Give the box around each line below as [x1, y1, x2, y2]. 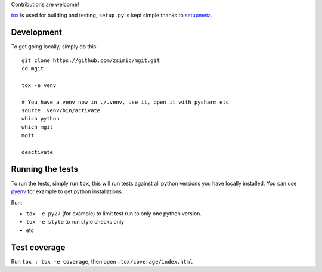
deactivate [21, 149, 54, 155]
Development [11, 27, 63, 38]
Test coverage [11, 242, 66, 252]
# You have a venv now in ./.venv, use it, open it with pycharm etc [21, 98, 230, 106]
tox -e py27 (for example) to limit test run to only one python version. [26, 210, 202, 217]
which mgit [21, 123, 54, 131]
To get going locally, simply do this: [11, 43, 98, 50]
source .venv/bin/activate [21, 107, 101, 114]
